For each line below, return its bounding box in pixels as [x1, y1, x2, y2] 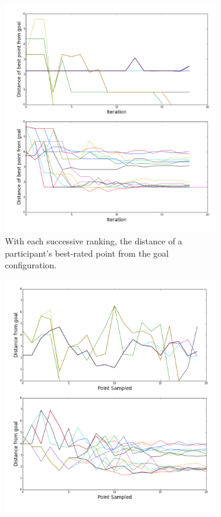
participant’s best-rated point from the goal [5, 246, 169, 259]
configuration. [5, 258, 57, 271]
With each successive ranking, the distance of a [5, 234, 182, 247]
